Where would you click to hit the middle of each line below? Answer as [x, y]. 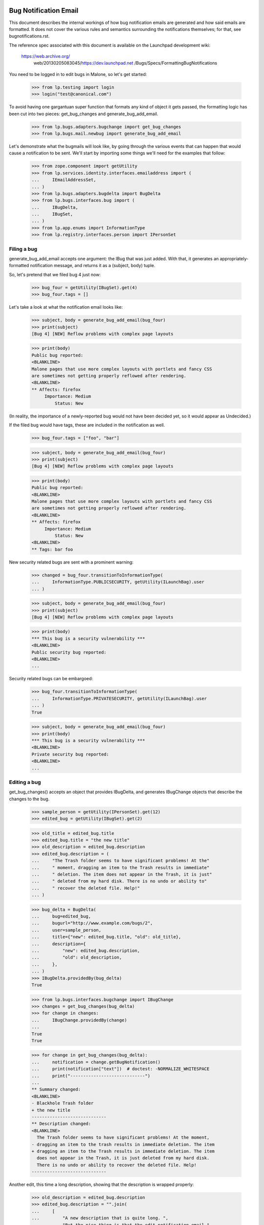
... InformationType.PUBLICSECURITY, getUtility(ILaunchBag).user [118, 582]
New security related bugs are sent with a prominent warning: [71, 562]
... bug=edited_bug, [61, 917]
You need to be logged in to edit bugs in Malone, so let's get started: [78, 74]
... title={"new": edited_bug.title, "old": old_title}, [106, 937]
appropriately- [234, 258]
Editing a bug [25, 782]
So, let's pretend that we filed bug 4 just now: [55, 274]
